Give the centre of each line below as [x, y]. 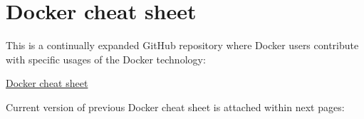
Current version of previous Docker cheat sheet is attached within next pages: [175, 107]
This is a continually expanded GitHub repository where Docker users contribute [182, 45]
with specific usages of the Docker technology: [106, 59]
